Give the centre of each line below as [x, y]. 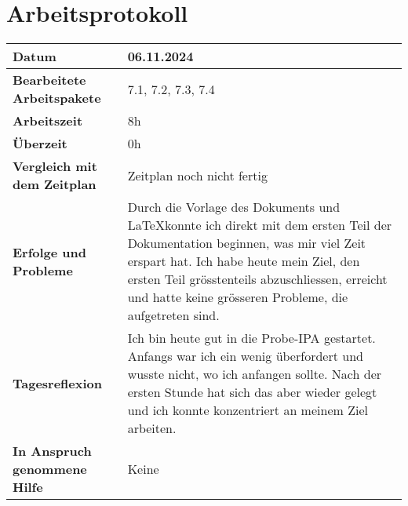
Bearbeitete [49, 80]
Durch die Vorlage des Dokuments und [234, 207]
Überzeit [40, 144]
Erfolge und [50, 252]
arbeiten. [152, 428]
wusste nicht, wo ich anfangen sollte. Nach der [255, 374]
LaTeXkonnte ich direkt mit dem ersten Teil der [260, 225]
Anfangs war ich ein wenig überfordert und [245, 356]
